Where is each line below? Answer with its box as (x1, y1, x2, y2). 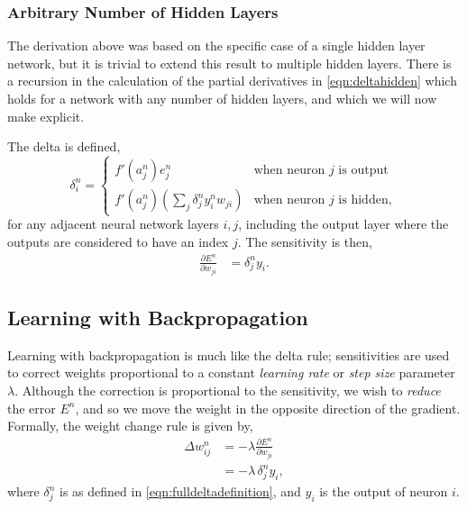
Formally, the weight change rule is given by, (7, 416, 253, 435)
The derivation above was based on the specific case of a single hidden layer (7, 36, 426, 55)
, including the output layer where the (238, 214, 449, 233)
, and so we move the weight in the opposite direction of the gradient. (75, 398, 461, 417)
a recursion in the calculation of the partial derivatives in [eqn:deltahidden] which (7, 71, 457, 90)
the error (7, 398, 56, 417)
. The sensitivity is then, (237, 232, 372, 250)
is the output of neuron (319, 482, 448, 501)
